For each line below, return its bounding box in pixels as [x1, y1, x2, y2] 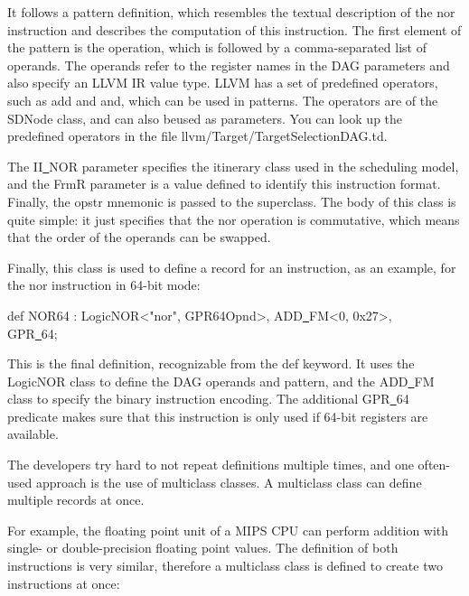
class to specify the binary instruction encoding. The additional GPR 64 [7, 389, 409, 408]
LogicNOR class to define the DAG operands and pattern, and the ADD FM [7, 371, 435, 390]
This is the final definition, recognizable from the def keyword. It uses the [7, 354, 415, 373]
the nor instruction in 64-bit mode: [7, 275, 201, 294]
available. [7, 424, 59, 443]
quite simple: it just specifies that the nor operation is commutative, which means [7, 210, 460, 228]
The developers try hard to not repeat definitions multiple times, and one [7, 455, 414, 474]
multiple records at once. [7, 490, 145, 509]
